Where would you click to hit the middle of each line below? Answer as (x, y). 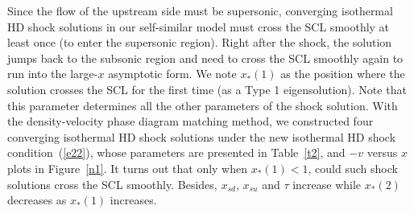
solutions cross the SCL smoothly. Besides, (112, 184)
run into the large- (53, 74)
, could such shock (353, 168)
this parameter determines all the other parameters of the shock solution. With (203, 105)
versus (382, 152)
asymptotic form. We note (172, 74)
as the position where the (343, 74)
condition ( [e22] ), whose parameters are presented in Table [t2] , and (176, 152)
